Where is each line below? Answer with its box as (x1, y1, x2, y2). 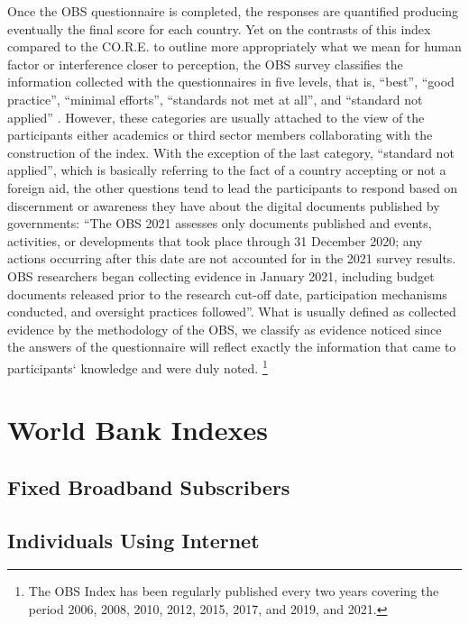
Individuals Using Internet (7, 526, 260, 554)
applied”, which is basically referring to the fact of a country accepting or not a (7, 161, 446, 179)
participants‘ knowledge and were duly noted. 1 (7, 355, 268, 377)
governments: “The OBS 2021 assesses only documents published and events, (7, 214, 432, 233)
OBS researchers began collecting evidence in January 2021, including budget (7, 266, 435, 285)
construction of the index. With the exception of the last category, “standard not (7, 142, 455, 161)
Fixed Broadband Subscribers (7, 473, 290, 500)
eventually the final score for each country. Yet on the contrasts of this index (7, 19, 431, 38)
